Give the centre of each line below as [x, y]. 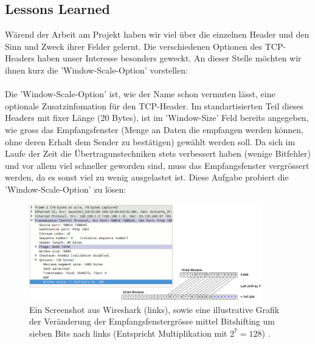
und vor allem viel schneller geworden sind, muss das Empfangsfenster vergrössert [157, 165]
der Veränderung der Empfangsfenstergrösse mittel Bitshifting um [152, 321]
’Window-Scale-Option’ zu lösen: [66, 189]
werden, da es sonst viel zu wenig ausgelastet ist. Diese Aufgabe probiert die [147, 177]
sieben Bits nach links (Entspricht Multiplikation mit [128, 333]
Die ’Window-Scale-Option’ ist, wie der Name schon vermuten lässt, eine [140, 94]
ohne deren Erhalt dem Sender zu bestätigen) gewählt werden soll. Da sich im [150, 141]
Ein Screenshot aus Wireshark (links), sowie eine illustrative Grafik [154, 309]
